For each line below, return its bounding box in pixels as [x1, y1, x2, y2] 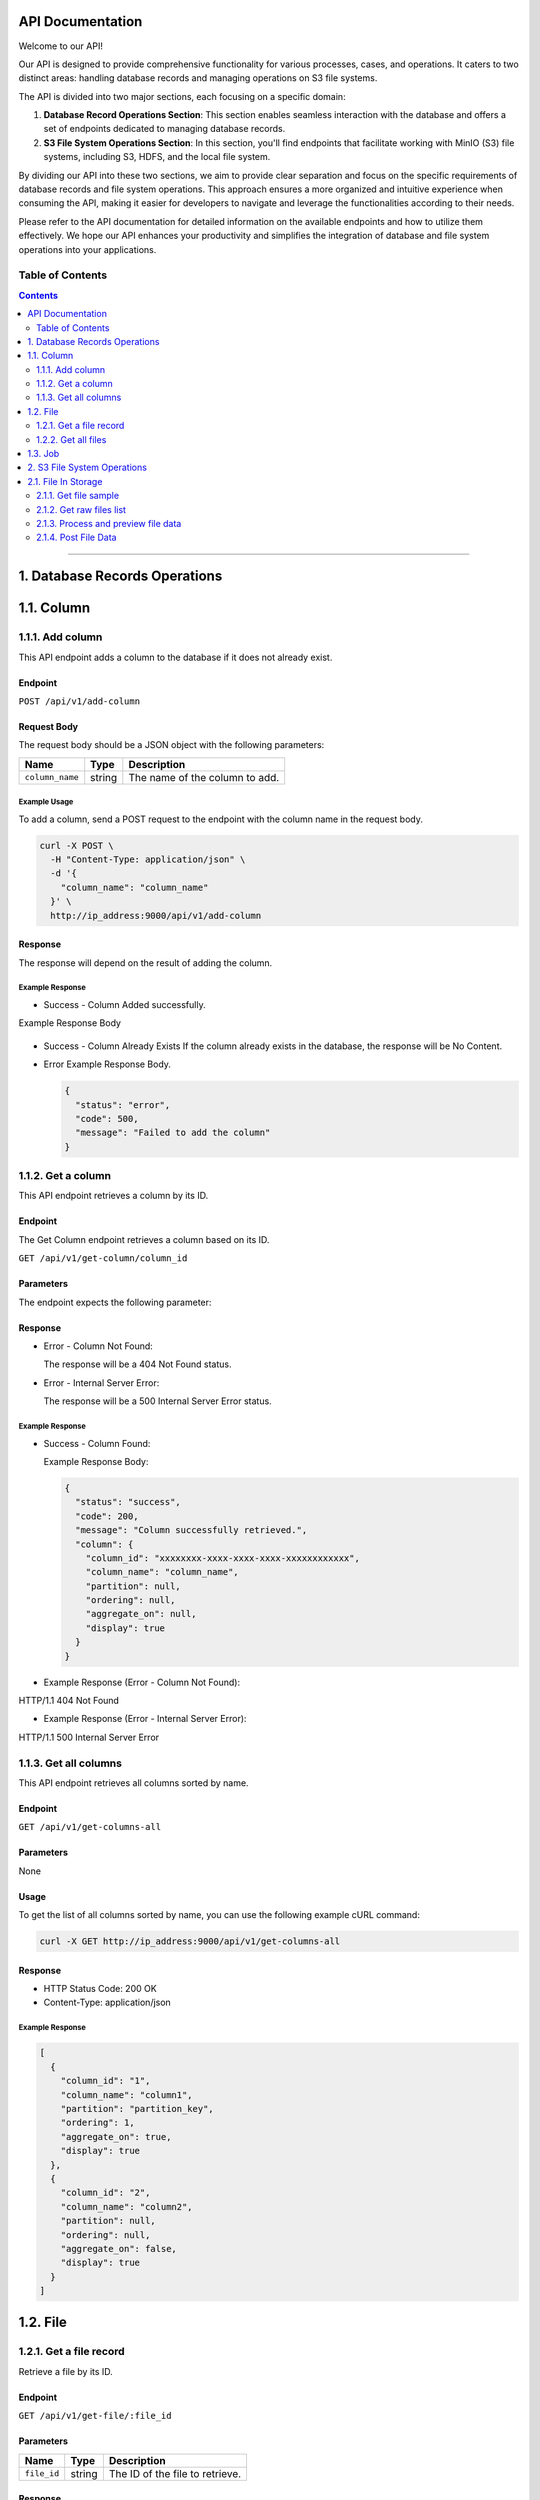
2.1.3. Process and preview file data [36, 517, 182, 529]
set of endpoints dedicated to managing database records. [43, 123, 286, 135]
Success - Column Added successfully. [43, 999, 206, 1010]
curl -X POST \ [39, 840, 114, 851]
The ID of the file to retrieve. [108, 2466, 242, 2480]
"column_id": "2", [60, 2187, 151, 2199]
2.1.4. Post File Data [36, 531, 117, 544]
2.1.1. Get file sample [36, 490, 120, 502]
